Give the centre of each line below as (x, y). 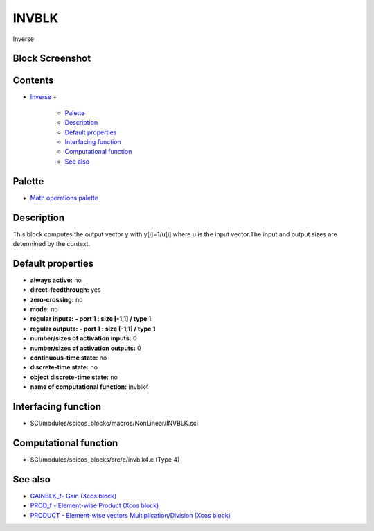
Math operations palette (64, 198)
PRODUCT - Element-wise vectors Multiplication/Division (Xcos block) (131, 515)
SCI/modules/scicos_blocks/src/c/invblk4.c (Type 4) (105, 460)
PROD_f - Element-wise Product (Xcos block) (95, 505)
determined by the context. (51, 244)
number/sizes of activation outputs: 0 (86, 348)
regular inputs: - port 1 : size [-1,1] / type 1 (91, 319)
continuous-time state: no (69, 358)
